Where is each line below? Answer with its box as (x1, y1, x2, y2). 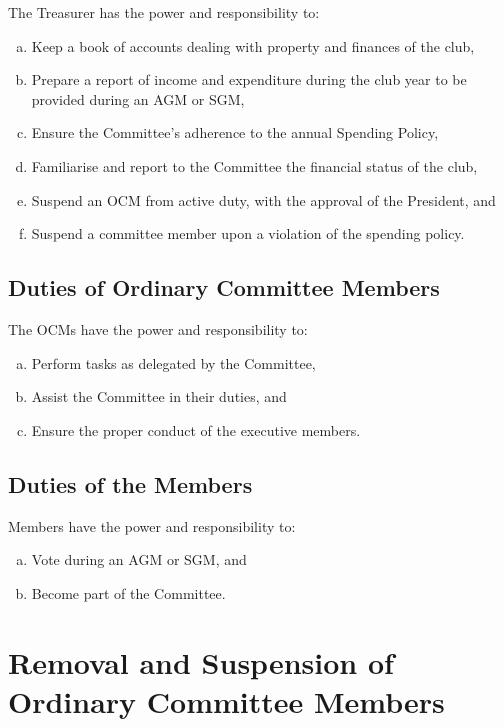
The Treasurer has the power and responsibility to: (8, 2, 320, 22)
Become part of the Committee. (31, 582, 226, 603)
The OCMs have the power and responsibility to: (8, 318, 308, 339)
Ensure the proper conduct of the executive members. (31, 419, 361, 440)
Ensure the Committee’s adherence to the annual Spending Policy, (31, 122, 439, 143)
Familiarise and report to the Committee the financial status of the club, (31, 155, 478, 176)
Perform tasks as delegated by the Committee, (31, 352, 316, 373)
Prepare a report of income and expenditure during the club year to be (31, 69, 467, 90)
